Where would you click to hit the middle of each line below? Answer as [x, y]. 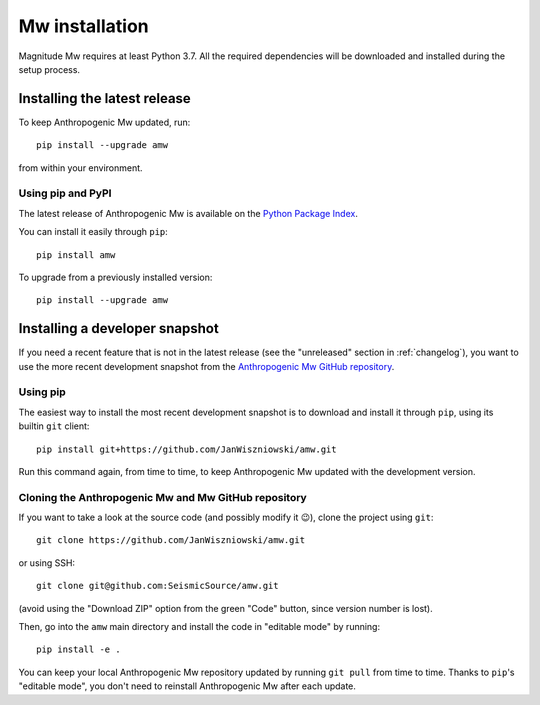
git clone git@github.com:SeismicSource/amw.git [157, 586]
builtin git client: [54, 426]
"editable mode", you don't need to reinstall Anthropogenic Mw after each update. [187, 686]
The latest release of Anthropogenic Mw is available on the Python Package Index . [188, 213]
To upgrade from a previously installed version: [115, 277]
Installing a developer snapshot [118, 328]
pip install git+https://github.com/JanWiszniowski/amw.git [186, 449]
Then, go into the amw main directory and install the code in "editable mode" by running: [199, 627]
